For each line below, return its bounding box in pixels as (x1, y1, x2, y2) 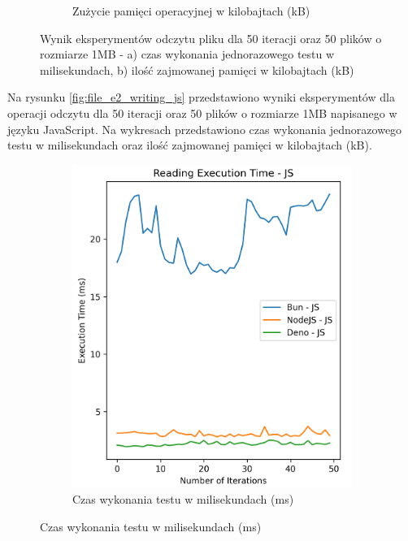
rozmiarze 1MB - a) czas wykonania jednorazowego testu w (40, 45, 335, 63)
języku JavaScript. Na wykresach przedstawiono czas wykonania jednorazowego (7, 120, 402, 137)
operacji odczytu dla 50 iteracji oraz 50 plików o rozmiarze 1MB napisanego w (7, 104, 397, 121)
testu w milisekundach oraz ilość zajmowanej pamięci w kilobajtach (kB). (7, 136, 372, 154)
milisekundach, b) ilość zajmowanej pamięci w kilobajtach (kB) (40, 61, 354, 78)
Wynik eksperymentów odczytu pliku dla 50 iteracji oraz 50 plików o (40, 29, 382, 46)
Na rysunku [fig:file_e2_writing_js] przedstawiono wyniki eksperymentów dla (7, 89, 395, 106)
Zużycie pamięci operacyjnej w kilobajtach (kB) (72, 2, 310, 19)
